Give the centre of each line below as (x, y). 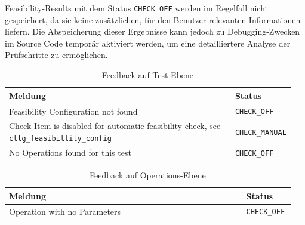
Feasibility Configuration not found (73, 111)
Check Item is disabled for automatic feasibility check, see (115, 126)
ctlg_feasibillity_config (60, 138)
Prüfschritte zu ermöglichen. (56, 55)
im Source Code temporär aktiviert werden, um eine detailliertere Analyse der (148, 43)
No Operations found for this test (70, 152)
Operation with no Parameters (65, 211)
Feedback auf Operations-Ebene (148, 175)
